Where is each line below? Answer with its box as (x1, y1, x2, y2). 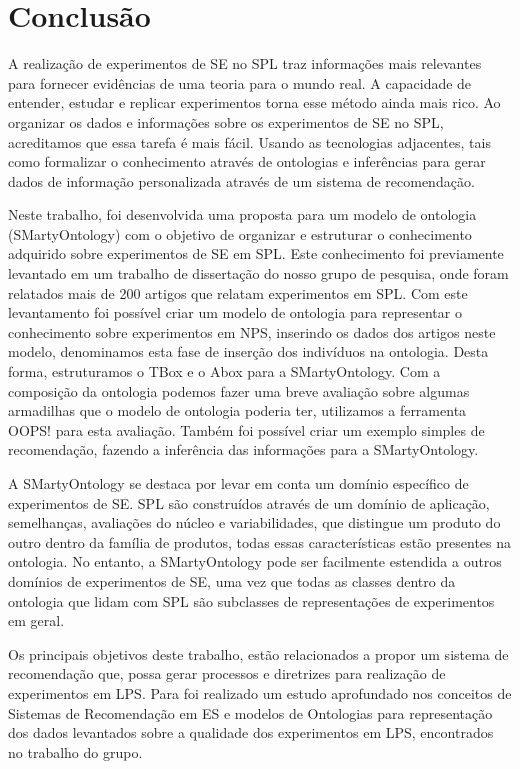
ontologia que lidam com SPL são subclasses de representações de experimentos (8, 590, 495, 611)
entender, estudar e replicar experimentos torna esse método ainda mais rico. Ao (8, 92, 501, 113)
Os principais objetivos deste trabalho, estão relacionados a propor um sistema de (8, 643, 509, 664)
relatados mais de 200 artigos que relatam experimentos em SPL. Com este (8, 282, 468, 303)
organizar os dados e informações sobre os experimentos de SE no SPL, (8, 111, 444, 132)
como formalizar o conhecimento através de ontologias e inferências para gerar (8, 151, 486, 172)
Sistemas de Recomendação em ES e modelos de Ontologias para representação (8, 702, 493, 723)
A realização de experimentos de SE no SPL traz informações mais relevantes (8, 53, 482, 74)
